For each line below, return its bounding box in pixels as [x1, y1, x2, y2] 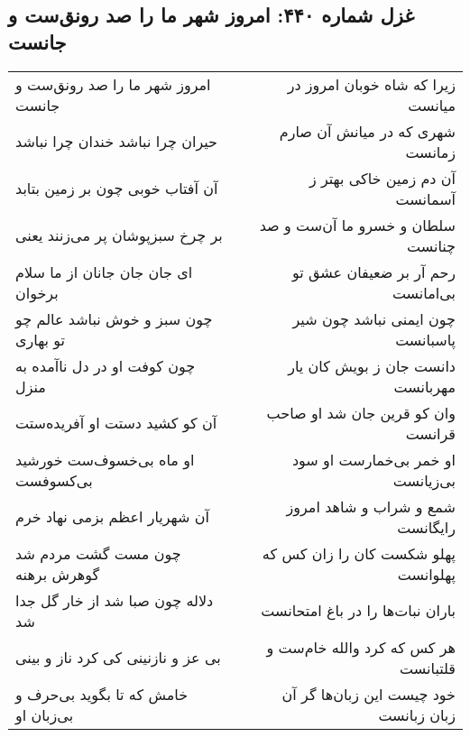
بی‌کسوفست [15, 469, 93, 491]
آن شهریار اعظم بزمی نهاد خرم [15, 506, 209, 528]
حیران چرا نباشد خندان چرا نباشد [15, 131, 217, 152]
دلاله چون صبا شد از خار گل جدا [15, 589, 214, 611]
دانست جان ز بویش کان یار [288, 355, 456, 376]
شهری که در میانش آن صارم [279, 120, 456, 142]
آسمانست [395, 188, 456, 209]
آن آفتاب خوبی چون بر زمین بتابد [15, 178, 218, 199]
